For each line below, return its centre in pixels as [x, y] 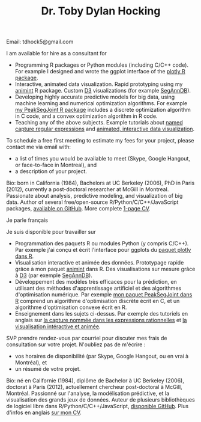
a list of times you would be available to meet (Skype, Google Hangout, [103, 159]
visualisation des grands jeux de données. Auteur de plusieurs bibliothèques [100, 400]
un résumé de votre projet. [48, 369]
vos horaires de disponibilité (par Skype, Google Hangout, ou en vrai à [102, 356]
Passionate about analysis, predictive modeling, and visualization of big [94, 196]
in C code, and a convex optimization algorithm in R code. [86, 116]
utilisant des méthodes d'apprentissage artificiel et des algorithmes [98, 288]
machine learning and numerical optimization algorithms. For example [101, 103]
